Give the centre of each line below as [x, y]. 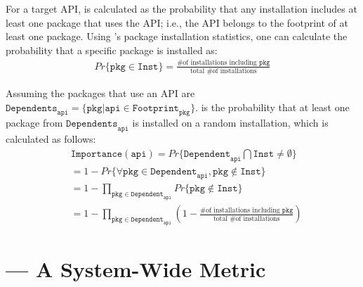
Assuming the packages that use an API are [100, 93]
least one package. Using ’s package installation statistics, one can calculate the [177, 36]
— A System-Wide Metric [136, 269]
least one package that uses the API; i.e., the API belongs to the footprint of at [177, 22]
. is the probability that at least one [272, 107]
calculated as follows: [51, 139]
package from [34, 123]
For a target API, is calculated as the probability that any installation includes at [181, 8]
